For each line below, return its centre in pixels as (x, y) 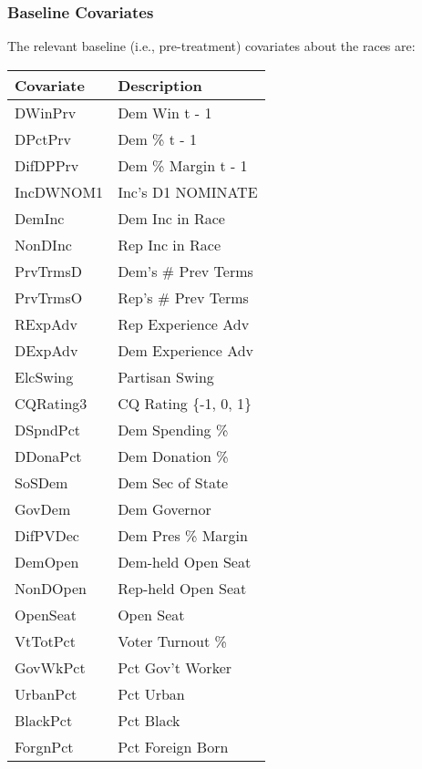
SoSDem (41, 482)
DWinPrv (46, 112)
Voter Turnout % (172, 641)
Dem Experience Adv (186, 350)
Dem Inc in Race (171, 218)
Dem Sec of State (173, 482)
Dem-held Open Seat (185, 561)
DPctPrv (43, 138)
